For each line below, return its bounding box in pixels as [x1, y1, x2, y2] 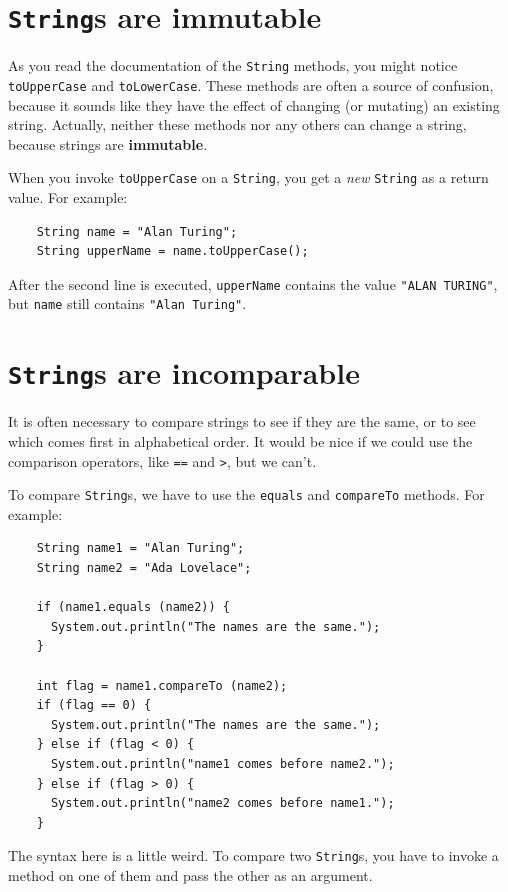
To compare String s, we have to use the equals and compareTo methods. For [8, 484, 485, 505]
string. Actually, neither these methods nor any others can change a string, [8, 114, 467, 135]
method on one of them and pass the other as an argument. [8, 865, 373, 885]
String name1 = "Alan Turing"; [36, 541, 245, 556]
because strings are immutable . [8, 133, 208, 154]
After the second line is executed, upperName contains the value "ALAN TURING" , [8, 273, 498, 294]
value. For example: [8, 187, 128, 207]
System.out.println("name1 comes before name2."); [50, 756, 395, 771]
